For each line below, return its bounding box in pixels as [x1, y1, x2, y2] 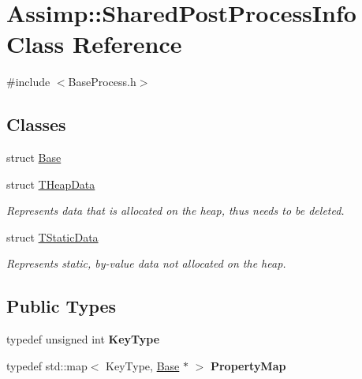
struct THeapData [6, 175, 95, 192]
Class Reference [6, 28, 182, 60]
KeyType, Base [106, 357, 180, 373]
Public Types [6, 294, 117, 318]
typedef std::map [6, 357, 88, 373]
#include [6, 73, 50, 90]
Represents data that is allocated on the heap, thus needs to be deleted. [6, 202, 345, 219]
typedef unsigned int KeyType [6, 331, 160, 347]
